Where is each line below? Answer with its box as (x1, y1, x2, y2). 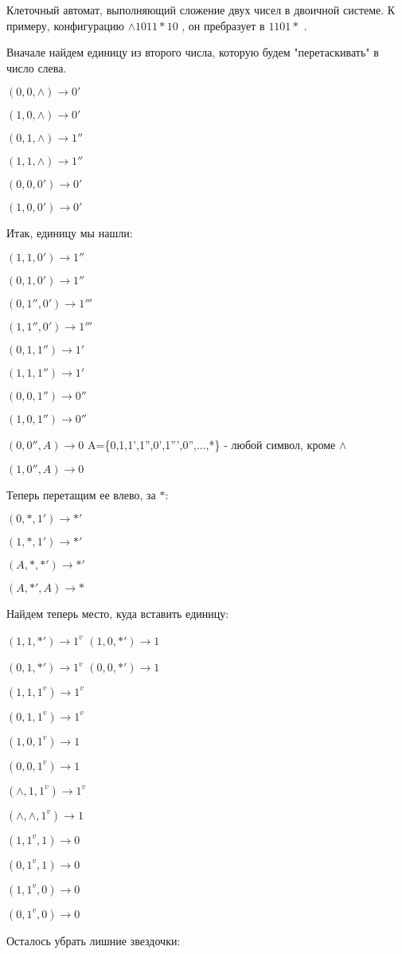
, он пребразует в (181, 17, 265, 33)
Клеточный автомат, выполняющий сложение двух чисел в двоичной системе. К (6, 2, 396, 18)
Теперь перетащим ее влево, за (6, 486, 156, 502)
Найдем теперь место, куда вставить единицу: (6, 605, 229, 622)
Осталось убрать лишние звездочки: (6, 932, 181, 948)
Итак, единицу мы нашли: (6, 225, 133, 241)
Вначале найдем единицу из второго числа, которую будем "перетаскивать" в (6, 44, 379, 61)
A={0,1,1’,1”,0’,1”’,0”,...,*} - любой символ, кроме (87, 436, 336, 452)
